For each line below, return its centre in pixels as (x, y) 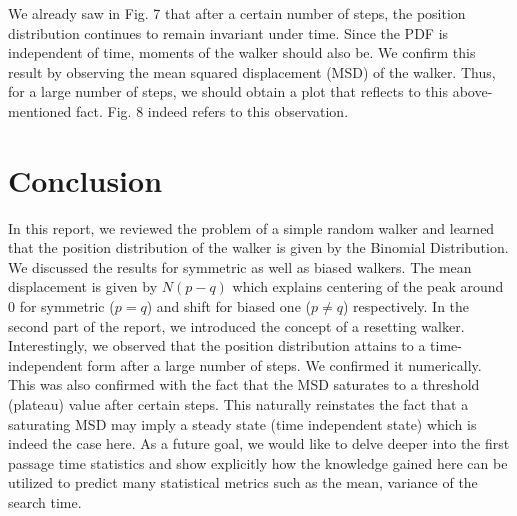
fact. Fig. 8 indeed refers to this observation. (212, 110)
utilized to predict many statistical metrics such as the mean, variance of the (243, 482)
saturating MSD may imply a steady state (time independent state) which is (242, 423)
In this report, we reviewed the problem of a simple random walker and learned (251, 227)
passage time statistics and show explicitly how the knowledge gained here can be (258, 462)
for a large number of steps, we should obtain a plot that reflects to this (228, 91)
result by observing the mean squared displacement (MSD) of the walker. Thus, (252, 71)
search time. (45, 502)
